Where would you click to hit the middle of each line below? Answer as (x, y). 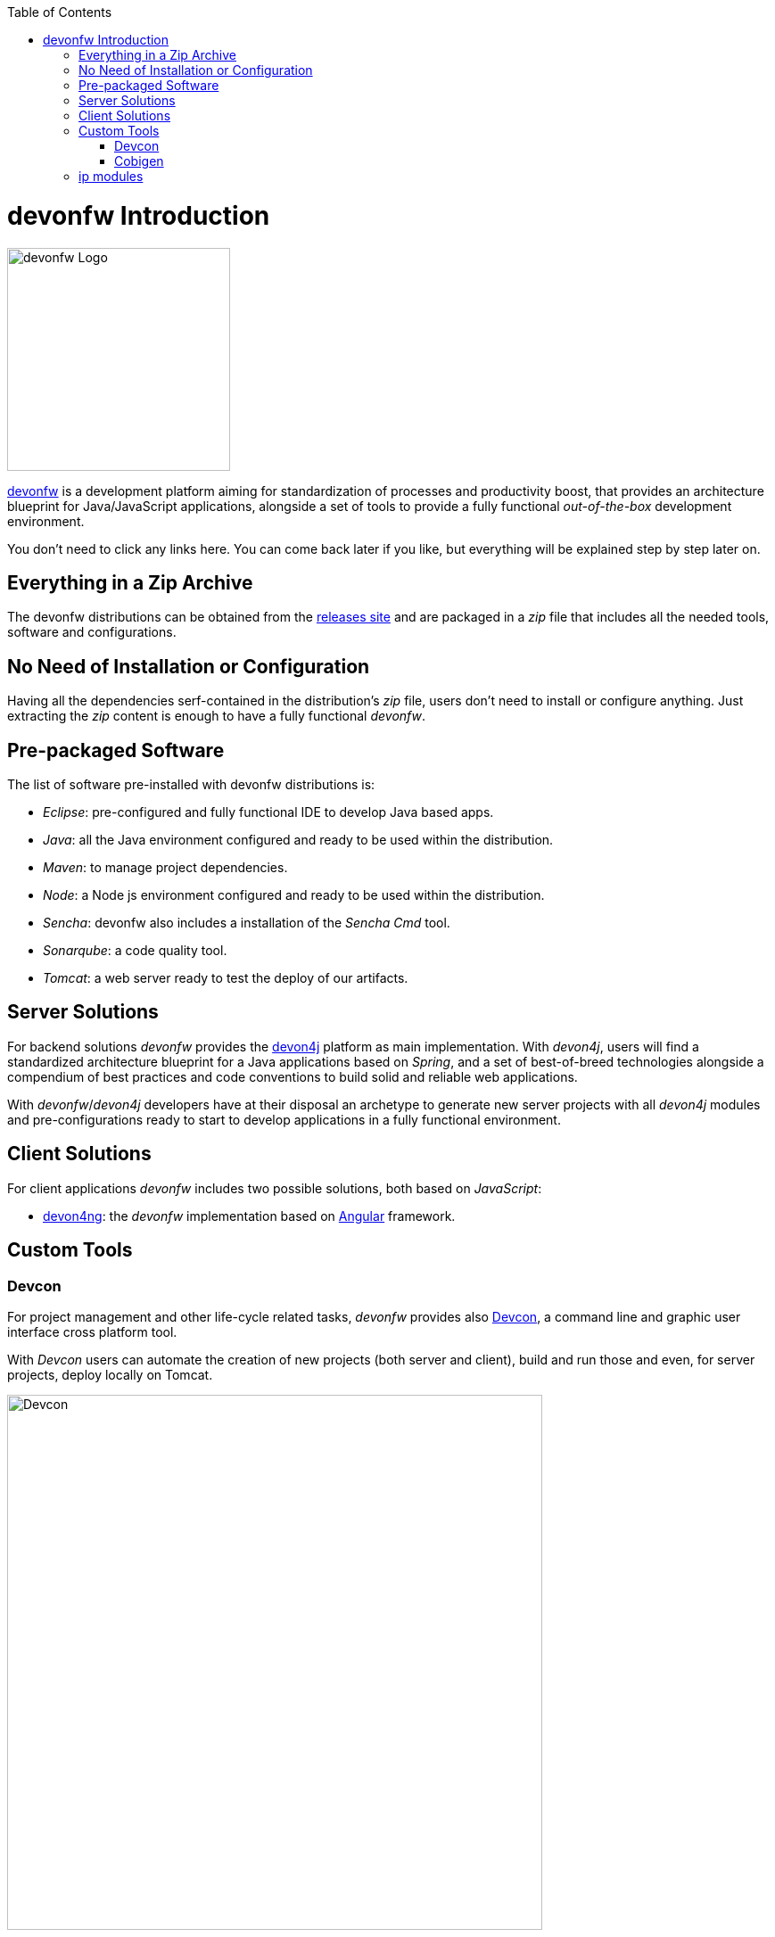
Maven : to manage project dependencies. (165, 868)
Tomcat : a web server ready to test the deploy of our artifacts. (226, 978)
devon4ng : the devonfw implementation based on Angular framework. (249, 1216)
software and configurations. (92, 632)
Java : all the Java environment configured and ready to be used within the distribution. (298, 840)
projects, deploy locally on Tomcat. (110, 1374)
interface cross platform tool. (92, 1331)
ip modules (111, 176)
